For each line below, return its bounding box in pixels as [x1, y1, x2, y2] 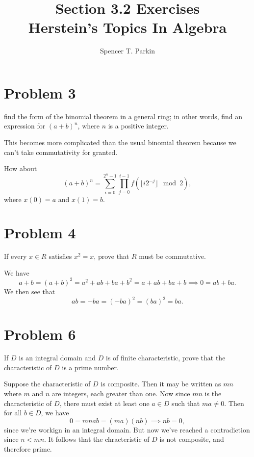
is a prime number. [62, 362, 119, 372]
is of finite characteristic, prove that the [106, 353, 226, 363]
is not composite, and [159, 434, 224, 444]
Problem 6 [4, 324, 76, 344]
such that [172, 398, 200, 408]
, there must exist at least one [59, 398, 150, 408]
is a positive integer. [108, 121, 169, 131]
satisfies [49, 251, 72, 261]
